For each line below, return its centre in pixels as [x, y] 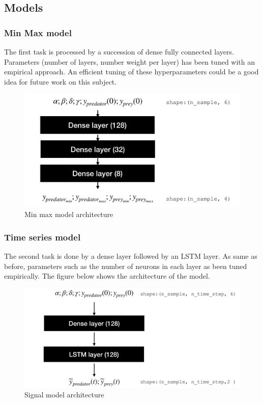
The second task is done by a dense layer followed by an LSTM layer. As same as [131, 256]
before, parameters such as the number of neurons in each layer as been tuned [126, 266]
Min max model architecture [69, 214]
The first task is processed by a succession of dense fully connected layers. [119, 51]
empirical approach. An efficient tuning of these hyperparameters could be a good [131, 72]
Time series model [42, 237]
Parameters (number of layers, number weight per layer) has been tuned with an [130, 61]
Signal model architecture [64, 395]
